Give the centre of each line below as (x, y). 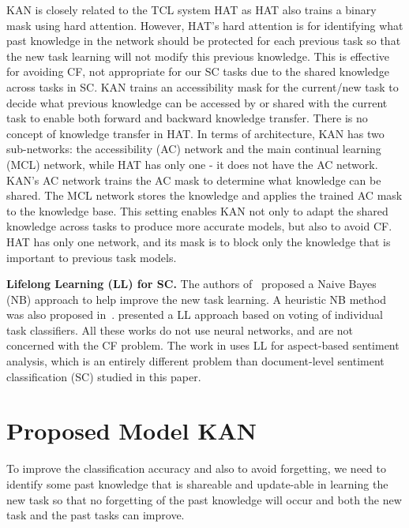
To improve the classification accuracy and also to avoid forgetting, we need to (196, 468)
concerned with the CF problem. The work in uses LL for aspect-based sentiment (203, 345)
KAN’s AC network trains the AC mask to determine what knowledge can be (194, 180)
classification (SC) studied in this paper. (104, 376)
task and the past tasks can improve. (96, 515)
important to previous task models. (92, 257)
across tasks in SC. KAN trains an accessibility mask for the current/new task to (203, 86)
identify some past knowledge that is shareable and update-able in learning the (197, 483)
